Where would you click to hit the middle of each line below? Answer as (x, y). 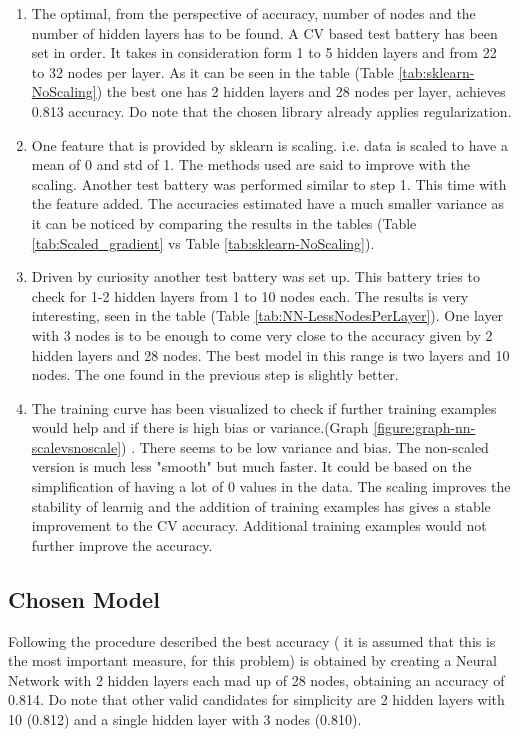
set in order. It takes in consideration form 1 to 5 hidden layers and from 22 (264, 52)
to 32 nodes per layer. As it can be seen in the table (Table (212, 71)
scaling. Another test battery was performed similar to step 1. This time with (269, 183)
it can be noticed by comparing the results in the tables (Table (224, 222)
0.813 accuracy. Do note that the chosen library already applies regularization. (271, 110)
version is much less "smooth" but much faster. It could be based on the (251, 466)
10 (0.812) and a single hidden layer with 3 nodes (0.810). (185, 719)
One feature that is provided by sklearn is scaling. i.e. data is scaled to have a (269, 144)
